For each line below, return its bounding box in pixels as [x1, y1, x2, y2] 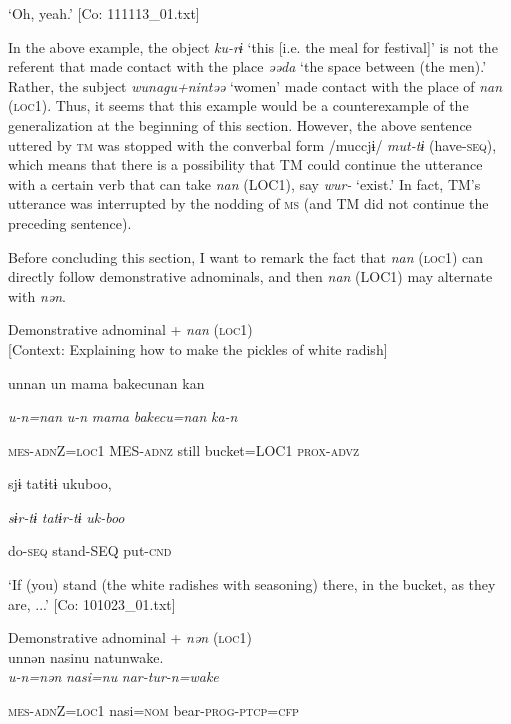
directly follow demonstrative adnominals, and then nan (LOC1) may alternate [8, 266, 493, 287]
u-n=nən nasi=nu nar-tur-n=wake [8, 666, 219, 687]
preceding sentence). [8, 212, 132, 233]
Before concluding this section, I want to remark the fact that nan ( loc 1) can [8, 246, 484, 267]
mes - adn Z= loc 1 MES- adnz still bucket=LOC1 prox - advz [8, 439, 360, 460]
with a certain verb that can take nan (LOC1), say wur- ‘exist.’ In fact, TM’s [8, 173, 481, 194]
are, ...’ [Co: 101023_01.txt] [8, 593, 176, 614]
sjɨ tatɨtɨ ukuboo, [8, 473, 112, 494]
